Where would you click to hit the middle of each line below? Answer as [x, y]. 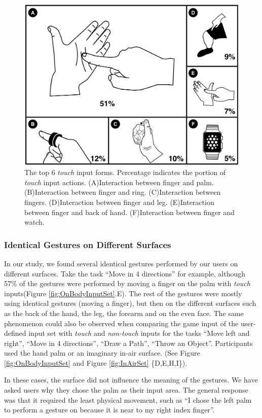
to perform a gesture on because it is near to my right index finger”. [109, 410]
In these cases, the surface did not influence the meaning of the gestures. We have [131, 380]
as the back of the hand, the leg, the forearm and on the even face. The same [124, 313]
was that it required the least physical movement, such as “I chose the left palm [128, 399]
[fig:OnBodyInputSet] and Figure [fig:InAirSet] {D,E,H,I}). [96, 362]
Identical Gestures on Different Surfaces [88, 244]
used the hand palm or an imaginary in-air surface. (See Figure [102, 353]
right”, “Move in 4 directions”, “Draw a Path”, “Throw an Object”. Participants [128, 343]
